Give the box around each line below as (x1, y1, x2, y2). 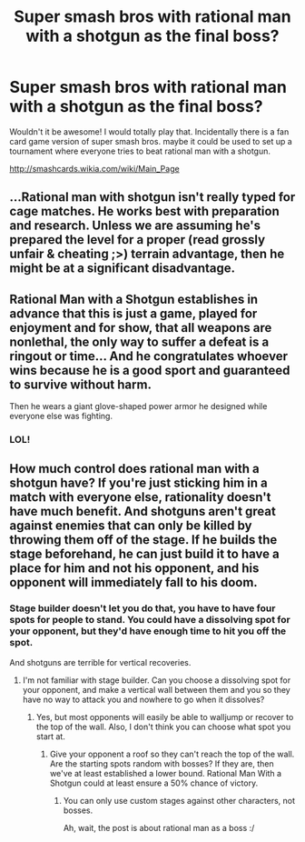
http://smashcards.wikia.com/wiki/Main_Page (9, 163, 180, 174)
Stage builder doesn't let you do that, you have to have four (9, 602, 276, 615)
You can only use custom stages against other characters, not (63, 795, 296, 806)
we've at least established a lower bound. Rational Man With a (49, 767, 282, 778)
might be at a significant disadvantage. (9, 261, 236, 276)
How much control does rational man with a (9, 461, 261, 476)
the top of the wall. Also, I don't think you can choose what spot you (35, 721, 291, 732)
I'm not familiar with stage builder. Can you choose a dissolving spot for (22, 675, 291, 686)
